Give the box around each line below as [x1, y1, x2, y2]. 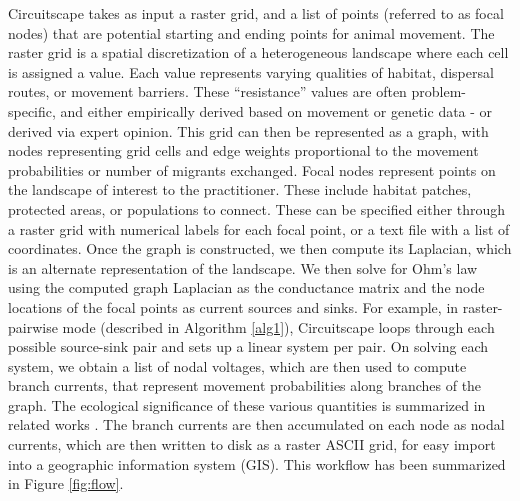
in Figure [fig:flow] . [8, 473, 124, 494]
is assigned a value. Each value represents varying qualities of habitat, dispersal [8, 61, 494, 82]
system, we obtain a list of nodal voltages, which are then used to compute [8, 355, 467, 376]
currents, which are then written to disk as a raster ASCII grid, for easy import [8, 434, 496, 455]
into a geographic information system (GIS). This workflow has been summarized [8, 453, 506, 474]
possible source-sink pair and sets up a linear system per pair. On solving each [8, 336, 488, 357]
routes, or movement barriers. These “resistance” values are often [8, 81, 407, 102]
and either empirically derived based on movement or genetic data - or [60, 100, 493, 121]
